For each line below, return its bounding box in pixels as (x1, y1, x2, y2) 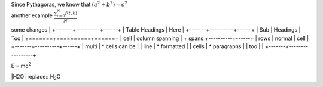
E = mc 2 (11, 61, 31, 70)
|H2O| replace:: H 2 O (11, 73, 61, 82)
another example (11, 12, 53, 19)
